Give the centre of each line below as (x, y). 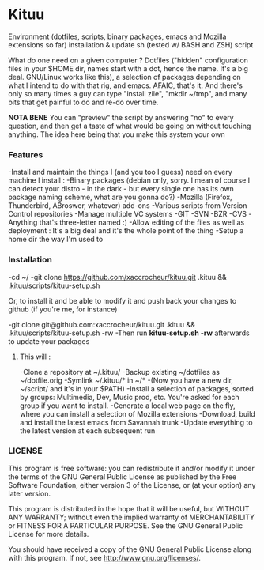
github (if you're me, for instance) (63, 309)
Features (26, 154)
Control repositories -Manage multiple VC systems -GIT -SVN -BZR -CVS (128, 214)
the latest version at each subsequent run (87, 430)
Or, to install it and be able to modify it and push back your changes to (123, 300)
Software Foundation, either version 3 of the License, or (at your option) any (132, 485)
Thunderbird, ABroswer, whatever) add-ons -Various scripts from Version (128, 206)
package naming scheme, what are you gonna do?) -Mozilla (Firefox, (120, 197)
